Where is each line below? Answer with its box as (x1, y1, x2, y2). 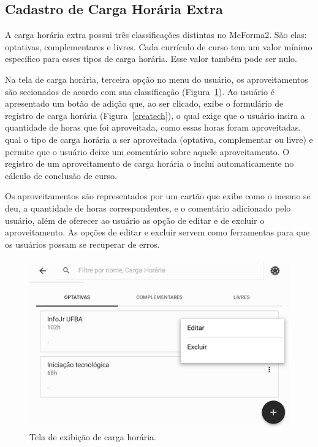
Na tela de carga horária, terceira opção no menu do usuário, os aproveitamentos (5, 72, 308, 85)
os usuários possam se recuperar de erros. (5, 237, 160, 250)
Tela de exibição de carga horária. (29, 430, 157, 443)
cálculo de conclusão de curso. (5, 169, 117, 181)
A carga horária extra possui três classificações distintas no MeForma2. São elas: (5, 28, 307, 41)
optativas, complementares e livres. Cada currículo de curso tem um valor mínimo (5, 40, 312, 53)
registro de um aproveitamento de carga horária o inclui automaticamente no (5, 157, 294, 170)
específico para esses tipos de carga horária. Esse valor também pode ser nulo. (5, 52, 297, 65)
